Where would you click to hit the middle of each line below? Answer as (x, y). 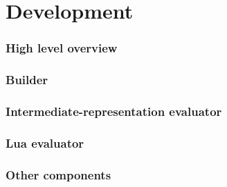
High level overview (62, 48)
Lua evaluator (45, 142)
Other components (58, 174)
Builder (27, 80)
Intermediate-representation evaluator (114, 111)
